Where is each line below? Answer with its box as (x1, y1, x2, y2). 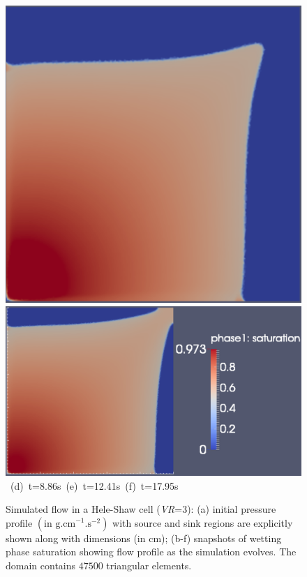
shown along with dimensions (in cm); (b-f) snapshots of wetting (6, 530, 282, 545)
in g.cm (44, 518, 76, 529)
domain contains (6, 557, 76, 572)
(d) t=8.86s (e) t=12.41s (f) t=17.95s (10, 478, 179, 493)
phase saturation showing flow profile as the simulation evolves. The (6, 544, 297, 559)
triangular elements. (106, 557, 192, 572)
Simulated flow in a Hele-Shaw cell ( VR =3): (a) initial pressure (6, 502, 276, 516)
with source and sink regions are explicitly (112, 515, 293, 530)
